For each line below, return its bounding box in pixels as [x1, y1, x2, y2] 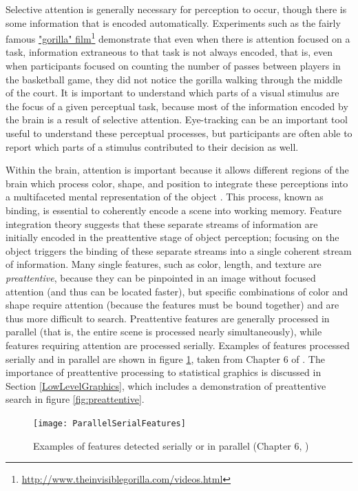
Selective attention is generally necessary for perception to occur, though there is [6, 2, 347, 16]
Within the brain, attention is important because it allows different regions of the [6, 163, 349, 177]
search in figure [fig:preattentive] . [6, 392, 145, 406]
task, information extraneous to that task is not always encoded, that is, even [6, 45, 333, 59]
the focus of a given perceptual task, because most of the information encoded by [6, 98, 348, 113]
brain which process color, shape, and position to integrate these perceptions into [6, 176, 348, 190]
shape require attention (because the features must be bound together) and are [6, 297, 339, 312]
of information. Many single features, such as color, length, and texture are [6, 257, 322, 271]
